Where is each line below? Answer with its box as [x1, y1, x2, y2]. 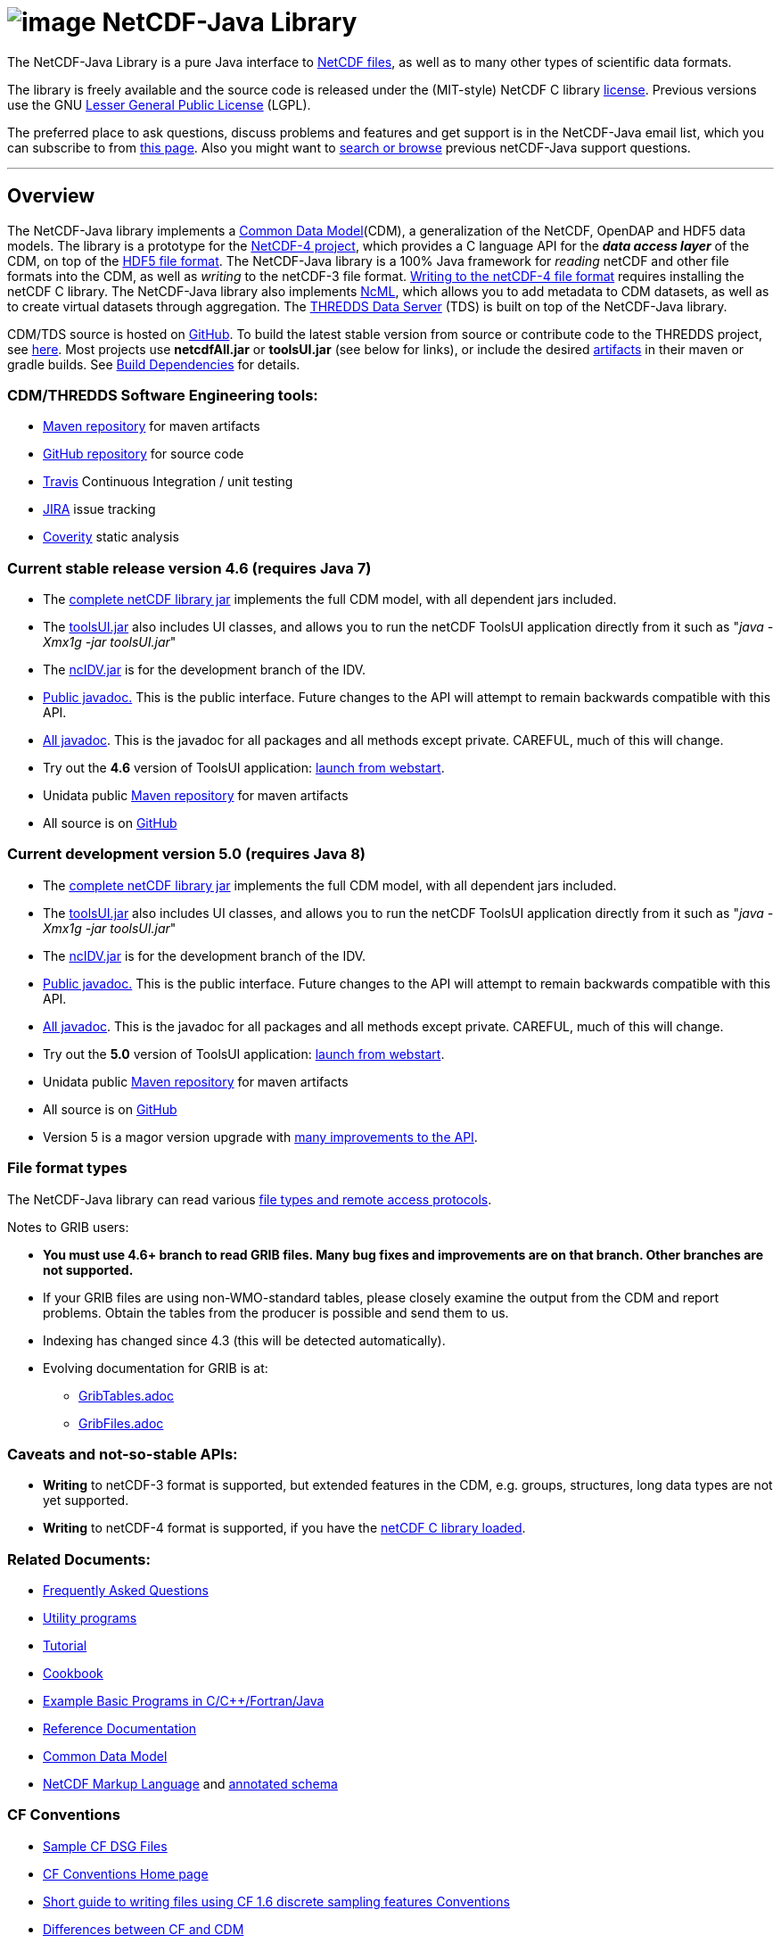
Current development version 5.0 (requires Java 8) [7, 845, 366, 864]
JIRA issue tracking [43, 501, 156, 517]
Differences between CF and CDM [43, 1921, 244, 1937]
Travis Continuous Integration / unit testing [43, 474, 293, 490]
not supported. [43, 1261, 134, 1277]
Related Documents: [7, 1550, 151, 1568]
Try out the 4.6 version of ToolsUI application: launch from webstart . [43, 760, 445, 776]
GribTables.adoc [78, 1387, 174, 1403]
